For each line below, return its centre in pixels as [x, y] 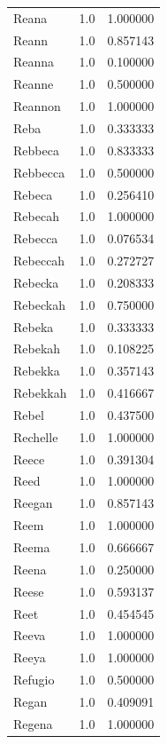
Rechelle [36, 436]
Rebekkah [40, 393]
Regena [33, 723]
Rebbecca [39, 172]
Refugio [34, 680]
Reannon [37, 106]
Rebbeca [36, 150]
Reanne [34, 84]
